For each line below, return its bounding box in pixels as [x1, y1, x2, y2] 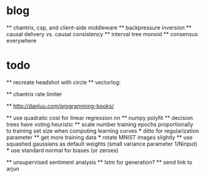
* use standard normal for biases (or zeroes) [6, 146, 119, 154]
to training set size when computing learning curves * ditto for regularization [6, 127, 199, 135]
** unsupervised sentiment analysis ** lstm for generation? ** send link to [6, 158, 193, 166]
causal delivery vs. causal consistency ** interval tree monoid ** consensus [6, 30, 198, 37]
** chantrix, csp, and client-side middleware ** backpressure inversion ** [6, 24, 192, 31]
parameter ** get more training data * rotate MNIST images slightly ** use [6, 133, 193, 141]
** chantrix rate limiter [6, 90, 62, 98]
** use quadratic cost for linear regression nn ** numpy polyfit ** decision [6, 114, 193, 121]
